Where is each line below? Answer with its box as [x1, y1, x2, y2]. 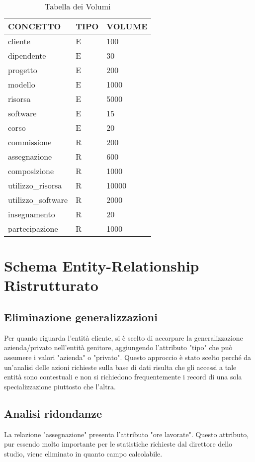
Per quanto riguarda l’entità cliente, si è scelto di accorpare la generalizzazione [4, 332, 243, 343]
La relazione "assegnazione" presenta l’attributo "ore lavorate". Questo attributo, [4, 429, 249, 439]
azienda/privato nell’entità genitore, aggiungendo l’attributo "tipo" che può [4, 342, 233, 353]
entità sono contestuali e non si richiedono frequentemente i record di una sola [4, 371, 242, 382]
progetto [8, 64, 37, 76]
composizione [8, 165, 54, 177]
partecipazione [8, 223, 58, 234]
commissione [8, 136, 52, 148]
